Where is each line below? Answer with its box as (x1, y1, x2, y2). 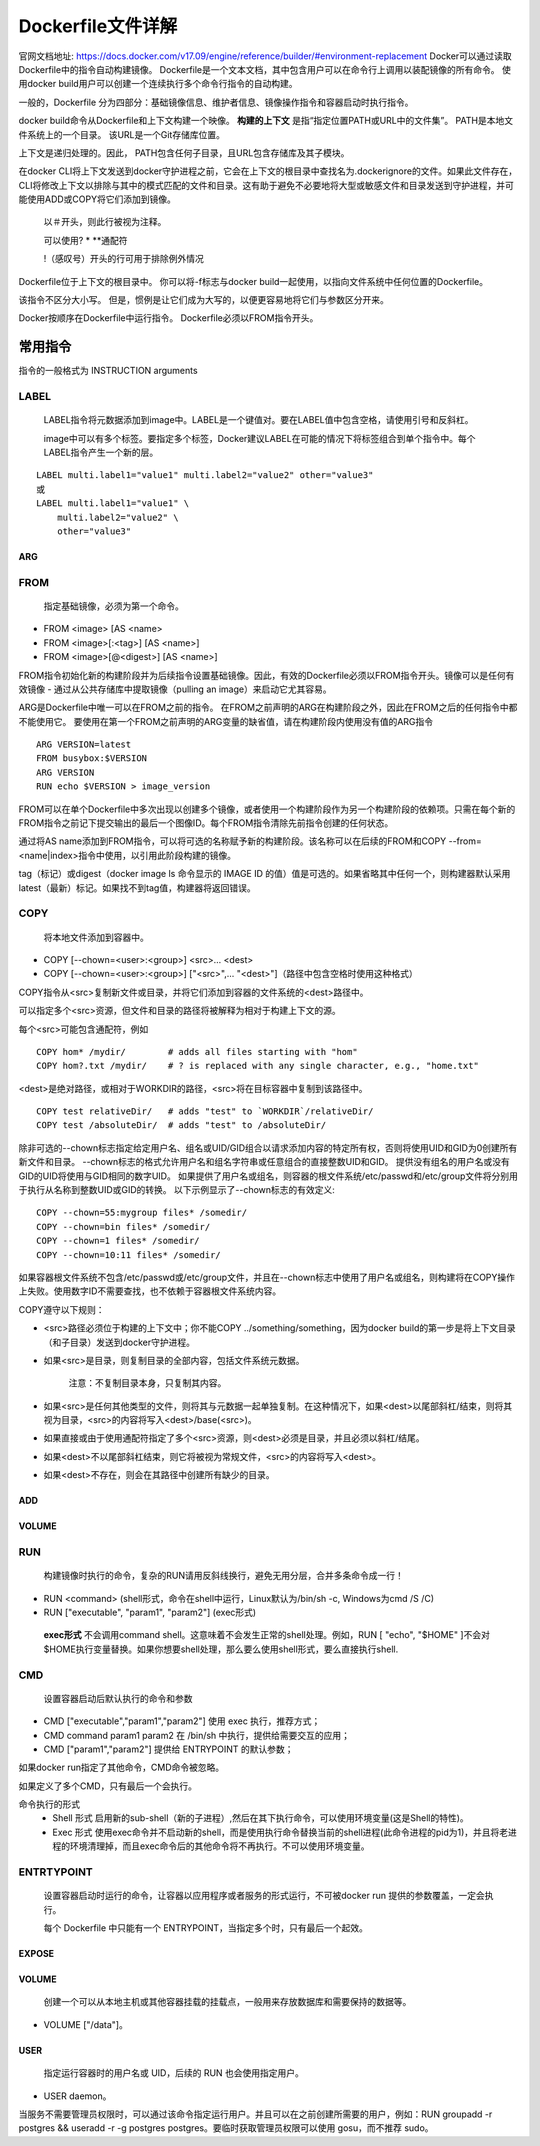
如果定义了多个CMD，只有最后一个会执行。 (18, 1780, 197, 1792)
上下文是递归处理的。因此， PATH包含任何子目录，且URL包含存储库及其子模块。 (18, 146, 350, 159)
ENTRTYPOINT (18, 1865, 94, 1879)
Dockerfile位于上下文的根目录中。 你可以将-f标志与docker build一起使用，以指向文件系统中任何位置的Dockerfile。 (18, 275, 489, 287)
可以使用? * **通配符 (43, 234, 129, 246)
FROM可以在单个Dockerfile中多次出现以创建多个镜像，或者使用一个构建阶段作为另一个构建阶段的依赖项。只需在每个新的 (18, 803, 516, 815)
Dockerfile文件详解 (18, 15, 178, 37)
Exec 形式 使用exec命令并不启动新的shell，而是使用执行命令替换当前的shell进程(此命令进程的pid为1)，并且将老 (52, 1826, 509, 1838)
